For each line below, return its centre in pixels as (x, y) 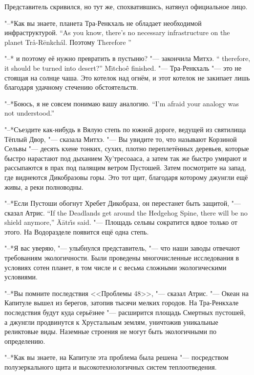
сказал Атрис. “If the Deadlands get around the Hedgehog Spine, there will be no (126, 212)
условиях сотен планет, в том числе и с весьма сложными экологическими (116, 267)
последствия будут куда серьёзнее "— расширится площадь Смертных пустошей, (125, 312)
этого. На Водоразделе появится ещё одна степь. (77, 231)
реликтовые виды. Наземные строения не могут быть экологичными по (111, 331)
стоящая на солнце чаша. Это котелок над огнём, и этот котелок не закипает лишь (127, 77)
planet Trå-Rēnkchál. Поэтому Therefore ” (68, 42)
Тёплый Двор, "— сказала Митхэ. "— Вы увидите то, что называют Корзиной (121, 139)
